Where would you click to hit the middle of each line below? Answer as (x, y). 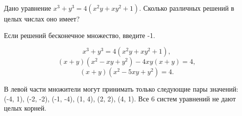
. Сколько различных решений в (187, 8)
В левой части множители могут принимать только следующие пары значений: (121, 89)
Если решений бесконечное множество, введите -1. (80, 35)
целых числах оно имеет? (42, 19)
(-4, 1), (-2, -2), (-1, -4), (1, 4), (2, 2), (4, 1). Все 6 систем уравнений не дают (120, 98)
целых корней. (25, 108)
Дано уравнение (28, 8)
